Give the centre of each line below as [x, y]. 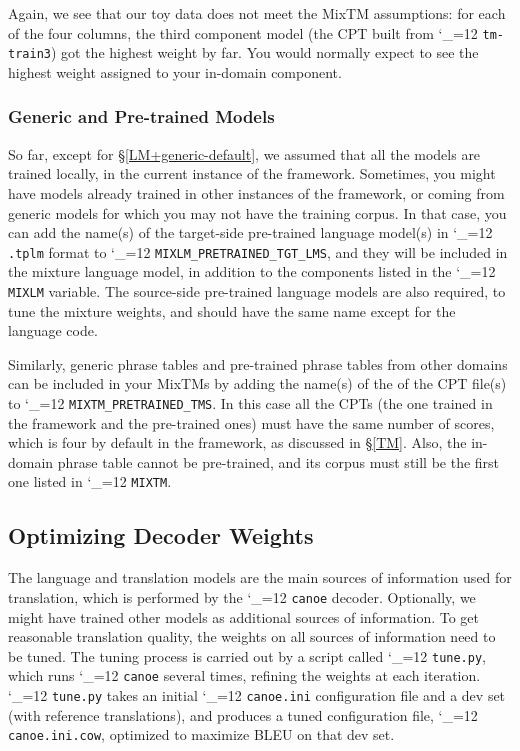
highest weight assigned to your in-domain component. [175, 71]
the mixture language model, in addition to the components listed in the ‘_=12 [252, 271]
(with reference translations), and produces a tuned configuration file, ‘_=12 [243, 714]
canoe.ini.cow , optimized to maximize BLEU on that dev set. [201, 734]
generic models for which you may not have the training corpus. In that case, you [257, 212]
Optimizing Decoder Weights [161, 535]
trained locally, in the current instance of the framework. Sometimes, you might [252, 173]
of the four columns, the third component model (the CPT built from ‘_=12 [243, 32]
